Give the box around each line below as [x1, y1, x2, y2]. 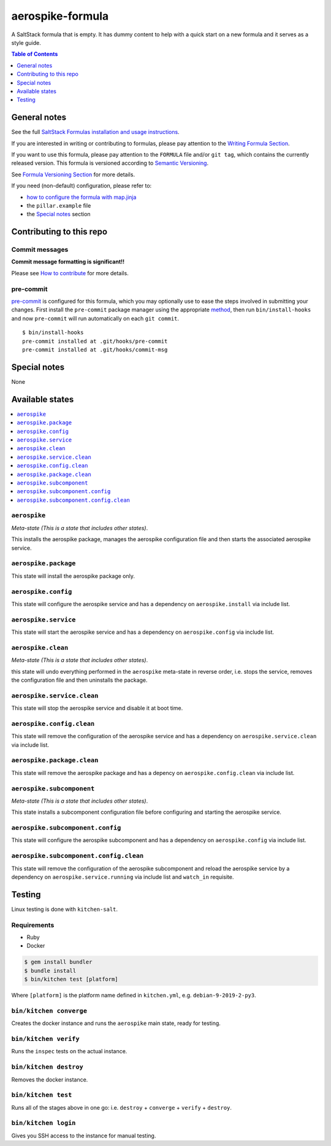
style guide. [11, 39, 41, 46]
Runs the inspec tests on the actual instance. [11, 1048, 127, 1055]
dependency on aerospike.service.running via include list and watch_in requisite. [11, 873, 234, 881]
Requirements [11, 921, 55, 929]
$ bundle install [24, 967, 77, 974]
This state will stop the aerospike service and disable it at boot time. [11, 704, 183, 712]
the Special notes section [26, 211, 91, 218]
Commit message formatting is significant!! [11, 258, 125, 265]
